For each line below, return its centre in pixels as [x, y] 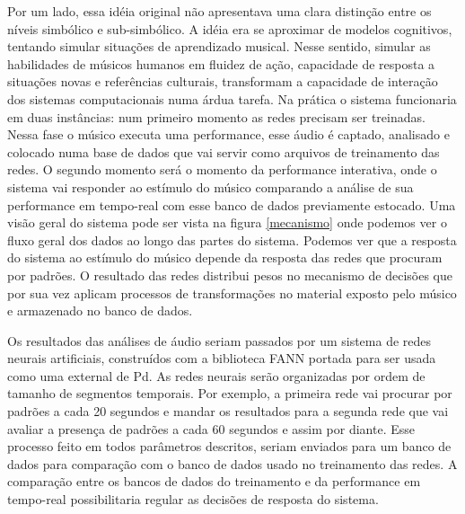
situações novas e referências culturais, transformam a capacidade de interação [223, 81]
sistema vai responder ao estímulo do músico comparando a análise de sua [211, 186]
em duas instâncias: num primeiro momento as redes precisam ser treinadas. [216, 116]
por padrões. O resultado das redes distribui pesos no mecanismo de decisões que [230, 275]
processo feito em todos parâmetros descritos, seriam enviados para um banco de [229, 446]
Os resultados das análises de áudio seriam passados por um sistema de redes [219, 340]
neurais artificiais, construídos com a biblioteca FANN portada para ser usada [222, 358]
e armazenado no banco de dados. [100, 310]
